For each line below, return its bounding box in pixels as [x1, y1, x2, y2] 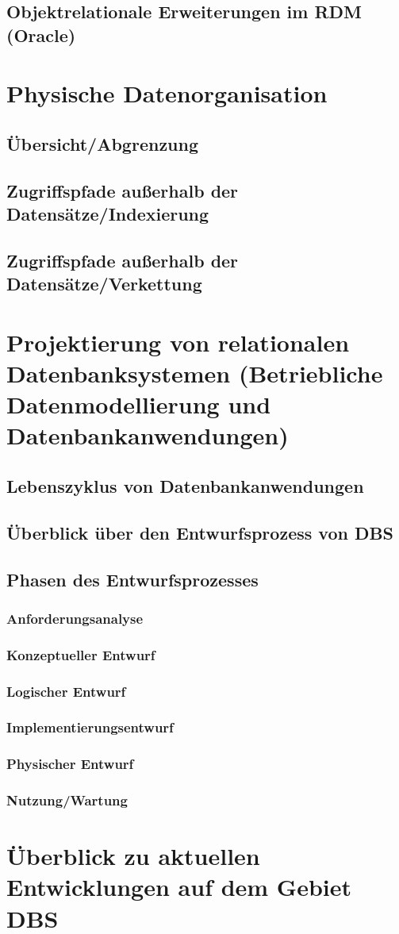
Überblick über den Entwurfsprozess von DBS [6, 520, 394, 544]
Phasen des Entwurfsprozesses [6, 567, 259, 591]
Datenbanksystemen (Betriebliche [6, 357, 383, 390]
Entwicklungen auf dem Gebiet [6, 871, 352, 903]
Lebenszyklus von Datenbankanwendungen [6, 474, 364, 498]
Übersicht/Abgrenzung [6, 131, 199, 156]
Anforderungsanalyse [6, 608, 144, 628]
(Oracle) [6, 22, 76, 47]
